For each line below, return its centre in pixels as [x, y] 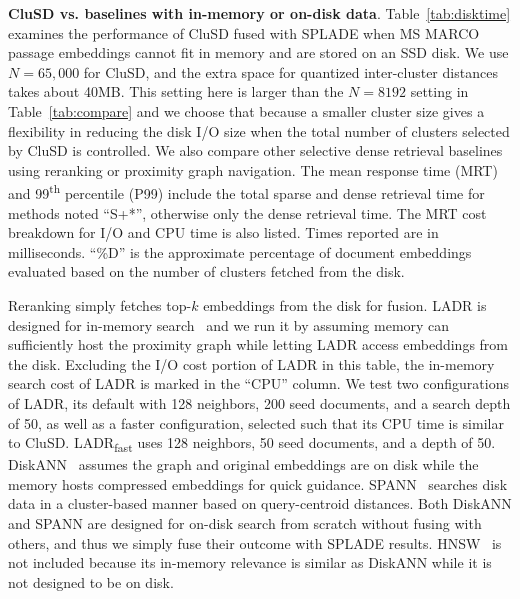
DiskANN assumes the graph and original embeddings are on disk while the [243, 464]
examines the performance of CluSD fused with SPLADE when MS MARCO [244, 32]
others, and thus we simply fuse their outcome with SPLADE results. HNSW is [255, 542]
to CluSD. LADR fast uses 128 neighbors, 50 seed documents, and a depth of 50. [252, 443]
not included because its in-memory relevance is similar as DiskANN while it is [250, 562]
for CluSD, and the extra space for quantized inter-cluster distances [290, 71]
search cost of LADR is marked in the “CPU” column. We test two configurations [258, 383]
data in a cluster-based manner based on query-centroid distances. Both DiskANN [260, 503]
